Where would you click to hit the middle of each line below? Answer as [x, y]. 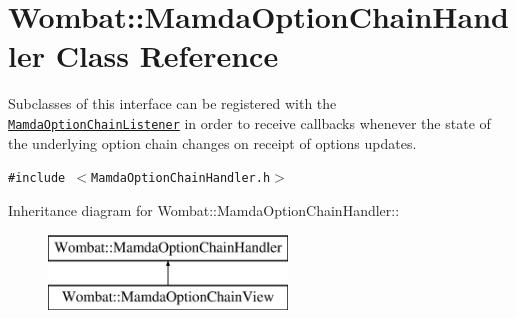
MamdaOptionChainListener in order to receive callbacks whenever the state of [249, 122]
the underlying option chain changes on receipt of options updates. [212, 142]
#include [37, 178]
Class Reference [167, 55]
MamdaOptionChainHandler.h [181, 178]
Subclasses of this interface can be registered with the [172, 103]
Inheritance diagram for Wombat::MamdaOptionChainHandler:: [204, 209]
